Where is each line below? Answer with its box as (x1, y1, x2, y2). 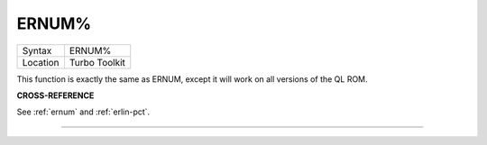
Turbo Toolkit (69, 56, 126, 68)
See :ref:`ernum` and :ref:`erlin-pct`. (16, 106, 151, 117)
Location (22, 56, 60, 68)
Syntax (22, 44, 52, 57)
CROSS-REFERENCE (16, 90, 95, 101)
